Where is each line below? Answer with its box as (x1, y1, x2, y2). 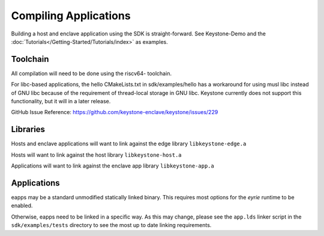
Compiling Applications (11, 9, 131, 22)
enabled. (11, 202, 33, 210)
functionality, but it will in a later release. (11, 98, 111, 105)
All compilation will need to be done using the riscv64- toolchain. (11, 70, 172, 77)
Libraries (11, 124, 45, 135)
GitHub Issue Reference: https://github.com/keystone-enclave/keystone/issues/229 (11, 109, 218, 116)
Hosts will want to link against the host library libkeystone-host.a (11, 151, 182, 159)
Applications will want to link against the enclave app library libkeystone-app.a (11, 162, 214, 169)
